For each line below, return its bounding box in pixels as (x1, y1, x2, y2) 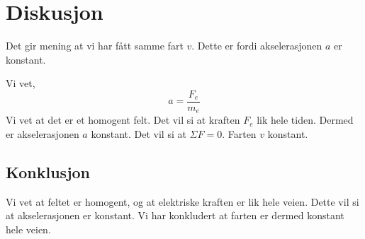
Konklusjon (6, 161, 91, 182)
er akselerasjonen (6, 127, 79, 141)
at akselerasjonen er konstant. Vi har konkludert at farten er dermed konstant (6, 208, 344, 223)
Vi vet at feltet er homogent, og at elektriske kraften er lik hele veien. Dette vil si (6, 194, 359, 209)
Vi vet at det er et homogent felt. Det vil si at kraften (6, 112, 240, 127)
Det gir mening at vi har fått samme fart (6, 38, 184, 53)
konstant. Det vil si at (91, 127, 186, 141)
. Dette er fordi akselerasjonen (191, 38, 322, 53)
